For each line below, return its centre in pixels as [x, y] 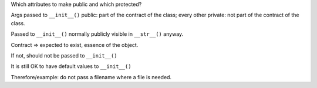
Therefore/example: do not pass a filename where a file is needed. [91, 77]
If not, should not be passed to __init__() [64, 55]
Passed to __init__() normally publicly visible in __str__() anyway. [97, 34]
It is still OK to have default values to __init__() [71, 66]
